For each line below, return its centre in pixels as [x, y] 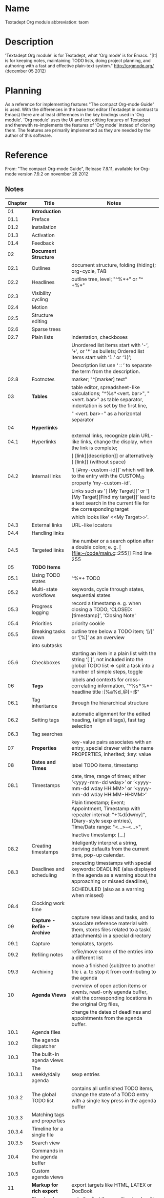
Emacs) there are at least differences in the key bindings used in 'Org [74, 114]
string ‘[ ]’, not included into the [107, 659]
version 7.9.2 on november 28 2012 [53, 174]
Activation [43, 235]
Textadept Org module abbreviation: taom [47, 22]
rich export [45, 1191]
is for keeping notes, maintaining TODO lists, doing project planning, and [78, 60]
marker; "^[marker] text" [99, 379]
